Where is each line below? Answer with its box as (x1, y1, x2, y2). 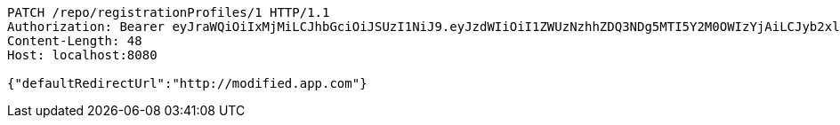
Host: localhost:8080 (7, 48, 157, 62)
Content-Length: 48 (7, 34, 142, 48)
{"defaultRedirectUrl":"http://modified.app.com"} (7, 76, 367, 90)
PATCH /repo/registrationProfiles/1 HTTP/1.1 (7, 5, 330, 20)
